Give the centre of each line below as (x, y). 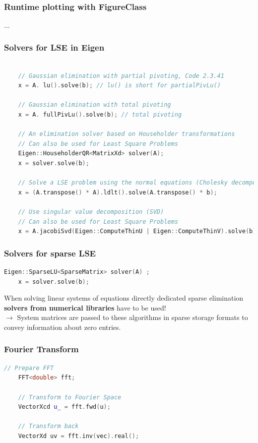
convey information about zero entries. (63, 327)
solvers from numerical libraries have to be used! (85, 307)
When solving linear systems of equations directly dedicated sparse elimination (124, 298)
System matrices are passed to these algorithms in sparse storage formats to (132, 317)
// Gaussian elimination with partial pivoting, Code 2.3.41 (121, 76)
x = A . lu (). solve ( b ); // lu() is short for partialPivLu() (119, 86)
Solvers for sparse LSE (50, 253)
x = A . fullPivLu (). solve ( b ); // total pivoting (100, 115)
